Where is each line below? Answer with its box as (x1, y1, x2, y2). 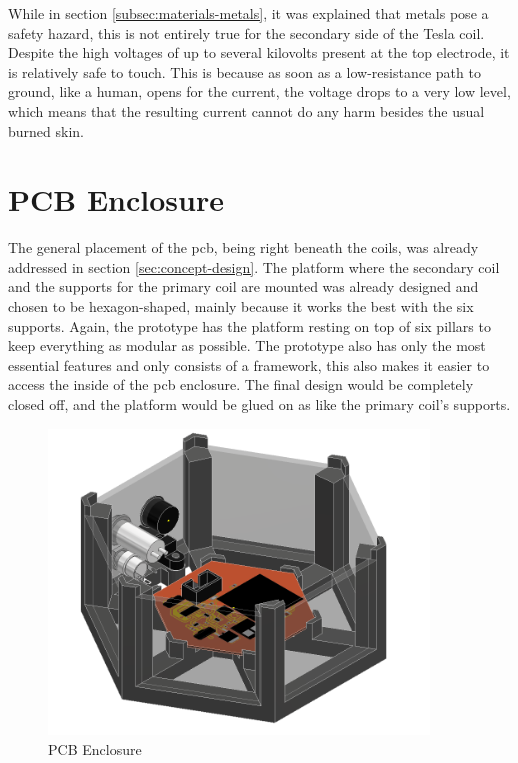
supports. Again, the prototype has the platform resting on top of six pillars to (8, 315, 491, 336)
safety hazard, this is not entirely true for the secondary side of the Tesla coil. (8, 22, 485, 43)
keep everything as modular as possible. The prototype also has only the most (8, 335, 486, 356)
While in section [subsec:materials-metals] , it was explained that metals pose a (8, 3, 489, 23)
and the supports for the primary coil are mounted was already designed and (8, 276, 479, 297)
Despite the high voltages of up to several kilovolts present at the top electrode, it (8, 42, 510, 63)
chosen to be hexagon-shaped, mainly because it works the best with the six (8, 296, 474, 317)
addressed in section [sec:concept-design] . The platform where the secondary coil (8, 256, 500, 277)
